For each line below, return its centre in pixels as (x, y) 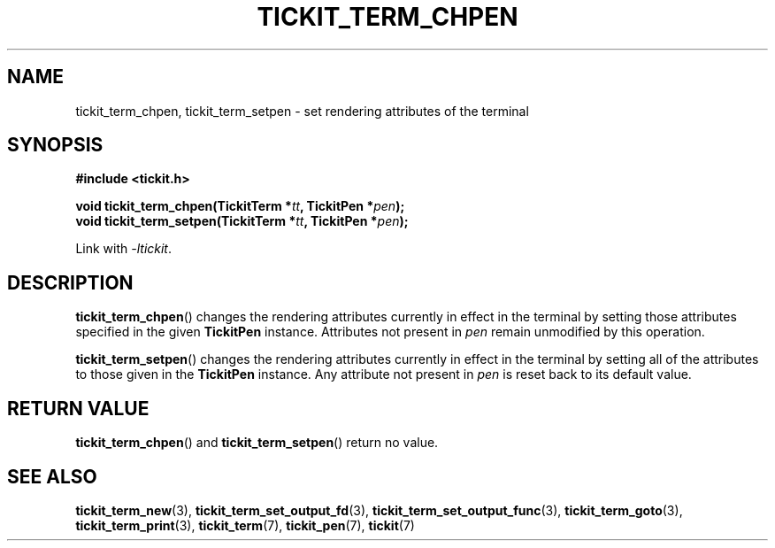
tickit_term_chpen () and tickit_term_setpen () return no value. (257, 443)
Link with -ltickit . (124, 249)
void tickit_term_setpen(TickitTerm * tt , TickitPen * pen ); (242, 221)
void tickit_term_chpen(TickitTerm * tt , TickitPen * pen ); (240, 206)
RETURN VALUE (78, 408)
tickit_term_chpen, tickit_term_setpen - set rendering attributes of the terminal (302, 111)
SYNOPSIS (55, 145)
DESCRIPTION (70, 282)
